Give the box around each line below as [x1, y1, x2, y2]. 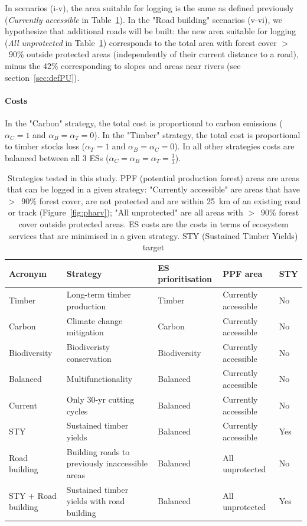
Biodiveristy [66, 341, 110, 353]
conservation [66, 352, 112, 364]
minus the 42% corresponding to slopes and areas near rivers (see [5, 59, 241, 71]
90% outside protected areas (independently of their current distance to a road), [8, 48, 299, 60]
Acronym [9, 267, 47, 279]
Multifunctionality [66, 373, 133, 385]
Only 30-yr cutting [66, 393, 135, 405]
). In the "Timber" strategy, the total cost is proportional [94, 128, 301, 141]
